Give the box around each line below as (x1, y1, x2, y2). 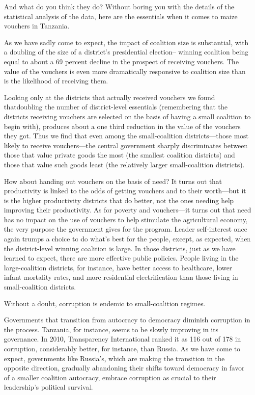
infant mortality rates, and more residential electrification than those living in (4, 272, 238, 282)
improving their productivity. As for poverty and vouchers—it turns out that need (4, 205, 252, 215)
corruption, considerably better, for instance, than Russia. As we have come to (4, 343, 241, 353)
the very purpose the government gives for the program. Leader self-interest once (4, 224, 248, 234)
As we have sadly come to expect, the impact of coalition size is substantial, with (4, 37, 249, 47)
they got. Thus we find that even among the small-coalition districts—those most (4, 131, 249, 141)
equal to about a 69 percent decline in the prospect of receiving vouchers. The (4, 56, 239, 66)
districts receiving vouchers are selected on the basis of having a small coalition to (4, 111, 251, 121)
